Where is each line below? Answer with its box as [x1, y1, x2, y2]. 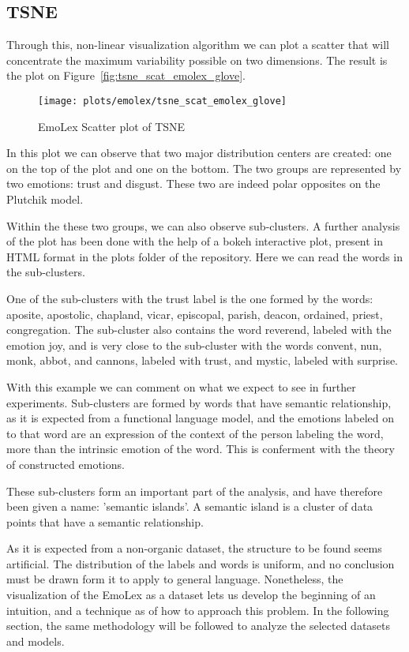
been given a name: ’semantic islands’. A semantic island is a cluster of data [6, 498, 373, 515]
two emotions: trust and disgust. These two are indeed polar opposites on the [6, 175, 381, 192]
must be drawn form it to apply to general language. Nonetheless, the [6, 571, 343, 587]
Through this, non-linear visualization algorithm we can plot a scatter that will [6, 36, 389, 53]
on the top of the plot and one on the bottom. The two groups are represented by [6, 159, 402, 176]
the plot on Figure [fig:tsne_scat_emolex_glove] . [6, 67, 246, 84]
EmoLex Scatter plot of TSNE [38, 118, 186, 134]
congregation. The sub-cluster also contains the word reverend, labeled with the [6, 321, 392, 338]
